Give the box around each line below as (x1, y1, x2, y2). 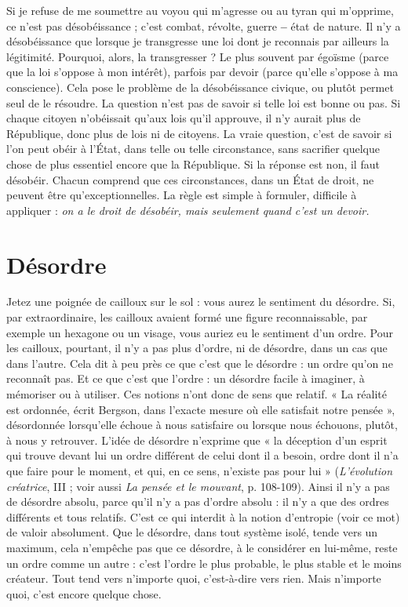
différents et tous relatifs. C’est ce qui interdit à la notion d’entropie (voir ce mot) (6, 508, 400, 525)
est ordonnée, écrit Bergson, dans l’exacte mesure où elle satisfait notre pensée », (6, 401, 395, 417)
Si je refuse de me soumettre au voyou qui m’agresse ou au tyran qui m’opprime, (6, 2, 394, 18)
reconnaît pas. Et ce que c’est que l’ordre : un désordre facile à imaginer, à (6, 370, 365, 387)
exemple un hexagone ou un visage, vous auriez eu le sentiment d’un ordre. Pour (6, 324, 393, 340)
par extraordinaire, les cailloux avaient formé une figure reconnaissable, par (6, 309, 368, 325)
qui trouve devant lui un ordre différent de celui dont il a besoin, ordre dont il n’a (6, 447, 399, 463)
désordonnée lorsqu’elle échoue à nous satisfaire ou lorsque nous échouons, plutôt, (6, 416, 398, 433)
